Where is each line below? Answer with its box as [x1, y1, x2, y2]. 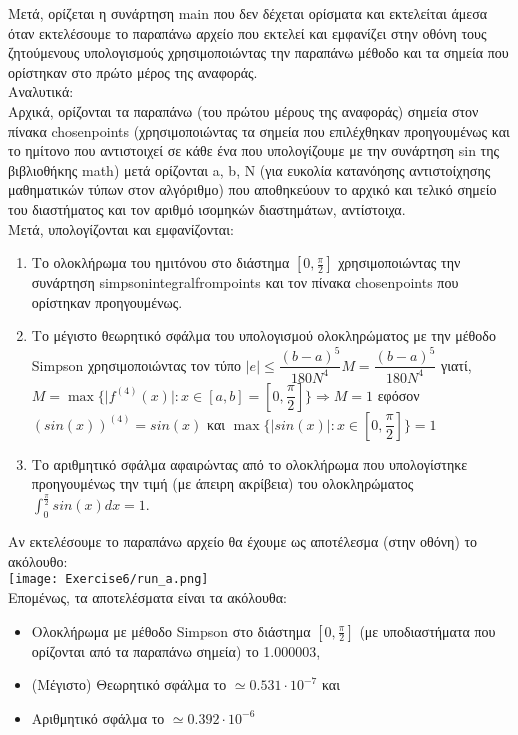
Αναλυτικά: [8, 81, 74, 102]
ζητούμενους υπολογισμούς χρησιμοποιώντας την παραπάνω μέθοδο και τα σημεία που [8, 42, 509, 63]
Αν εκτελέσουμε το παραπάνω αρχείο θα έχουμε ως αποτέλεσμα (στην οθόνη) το [8, 531, 478, 552]
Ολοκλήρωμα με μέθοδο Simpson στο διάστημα [31, 620, 311, 641]
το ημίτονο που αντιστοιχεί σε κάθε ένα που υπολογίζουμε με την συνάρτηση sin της [8, 140, 500, 161]
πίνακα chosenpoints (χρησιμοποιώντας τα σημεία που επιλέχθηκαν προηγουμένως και [8, 120, 510, 141]
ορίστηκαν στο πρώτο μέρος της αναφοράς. [8, 61, 258, 82]
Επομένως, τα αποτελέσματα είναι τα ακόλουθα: [8, 587, 287, 607]
